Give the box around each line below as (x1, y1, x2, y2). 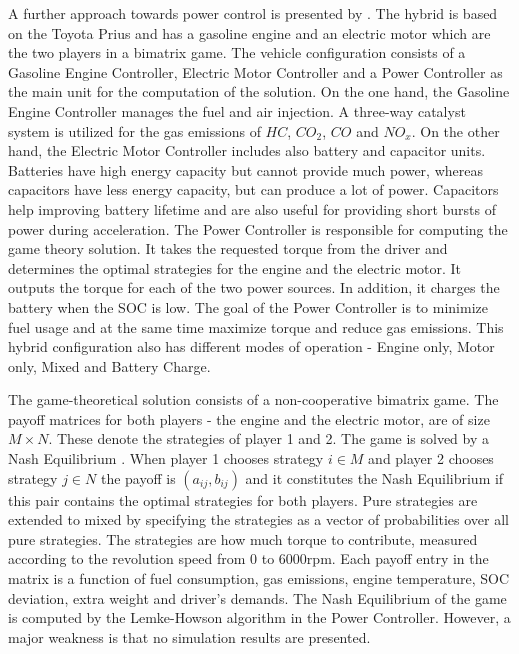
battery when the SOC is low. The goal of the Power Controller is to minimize (8, 296, 488, 317)
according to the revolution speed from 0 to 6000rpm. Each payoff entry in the (8, 548, 489, 569)
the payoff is (100, 467, 176, 488)
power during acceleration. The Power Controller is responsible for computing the (8, 218, 508, 239)
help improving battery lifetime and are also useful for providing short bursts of (8, 198, 496, 219)
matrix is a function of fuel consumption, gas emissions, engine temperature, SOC (8, 568, 510, 589)
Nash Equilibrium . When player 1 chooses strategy (8, 448, 324, 469)
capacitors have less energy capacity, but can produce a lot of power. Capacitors (8, 179, 499, 200)
